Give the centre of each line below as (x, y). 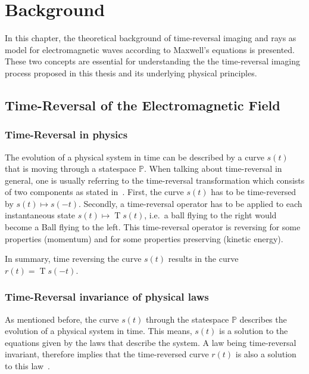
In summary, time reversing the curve (73, 259)
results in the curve (203, 259)
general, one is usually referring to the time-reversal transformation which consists (155, 180)
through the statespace (187, 319)
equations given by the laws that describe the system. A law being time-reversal (151, 342)
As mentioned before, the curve (62, 319)
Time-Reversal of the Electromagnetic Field (143, 105)
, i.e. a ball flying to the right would (210, 215)
